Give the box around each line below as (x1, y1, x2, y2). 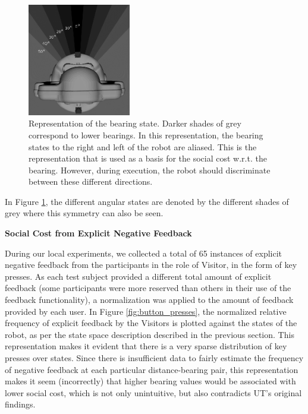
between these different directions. (29, 175, 153, 188)
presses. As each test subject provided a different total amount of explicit (5, 270, 272, 282)
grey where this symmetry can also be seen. (5, 207, 164, 219)
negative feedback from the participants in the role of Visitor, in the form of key (5, 258, 297, 271)
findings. (5, 398, 36, 410)
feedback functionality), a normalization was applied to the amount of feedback (5, 293, 294, 306)
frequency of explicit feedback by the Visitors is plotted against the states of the (5, 317, 297, 329)
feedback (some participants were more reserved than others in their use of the (5, 282, 291, 294)
